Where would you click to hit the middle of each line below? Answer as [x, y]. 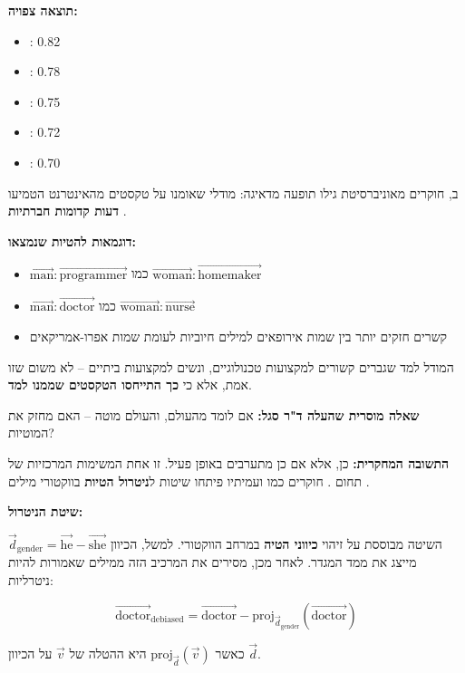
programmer [93, 275]
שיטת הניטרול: [46, 511]
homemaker [230, 275]
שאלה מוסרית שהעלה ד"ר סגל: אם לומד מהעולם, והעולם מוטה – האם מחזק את [214, 414]
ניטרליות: [31, 579]
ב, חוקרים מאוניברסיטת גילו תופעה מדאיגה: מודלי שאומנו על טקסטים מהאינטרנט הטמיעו [233, 192]
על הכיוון [30, 653]
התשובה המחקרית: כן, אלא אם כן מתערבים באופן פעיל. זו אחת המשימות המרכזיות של [229, 462]
